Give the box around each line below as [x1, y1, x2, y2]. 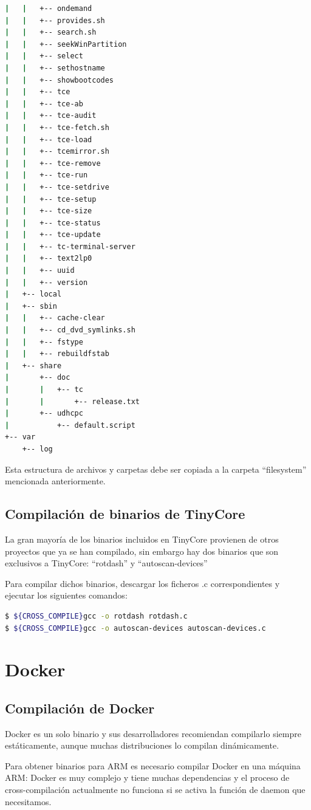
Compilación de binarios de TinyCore [5, 504, 245, 523]
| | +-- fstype [5, 337, 83, 346]
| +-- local [5, 290, 62, 299]
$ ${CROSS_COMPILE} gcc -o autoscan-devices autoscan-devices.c [5, 623, 266, 633]
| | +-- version [5, 278, 88, 287]
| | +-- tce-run [5, 171, 88, 180]
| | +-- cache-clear [5, 314, 105, 323]
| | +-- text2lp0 [5, 254, 92, 263]
